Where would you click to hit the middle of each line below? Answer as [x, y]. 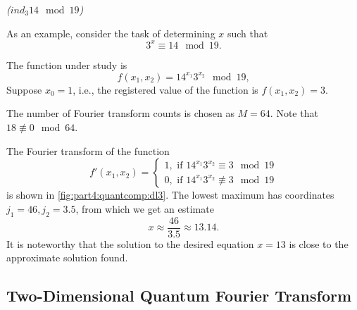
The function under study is [67, 64]
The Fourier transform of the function [88, 150]
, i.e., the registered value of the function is [165, 89]
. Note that [294, 113]
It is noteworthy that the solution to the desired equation [130, 243]
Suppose [24, 89]
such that [248, 33]
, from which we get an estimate [145, 208]
